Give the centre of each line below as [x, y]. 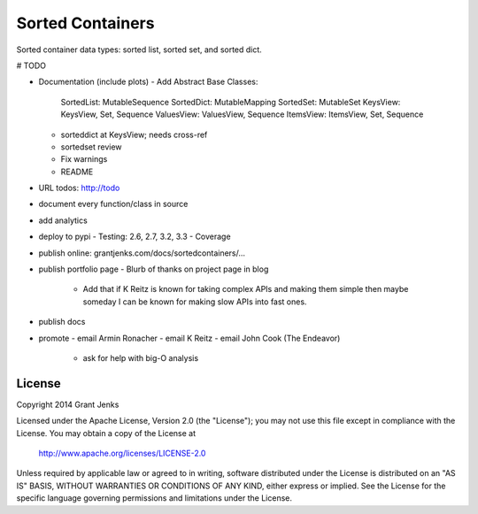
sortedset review [92, 147]
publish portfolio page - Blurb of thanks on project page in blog [154, 269]
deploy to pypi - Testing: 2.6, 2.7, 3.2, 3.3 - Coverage [135, 237]
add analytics [63, 220]
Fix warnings [84, 159]
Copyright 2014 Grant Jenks [68, 404]
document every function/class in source [113, 204]
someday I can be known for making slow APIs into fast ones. [195, 302]
